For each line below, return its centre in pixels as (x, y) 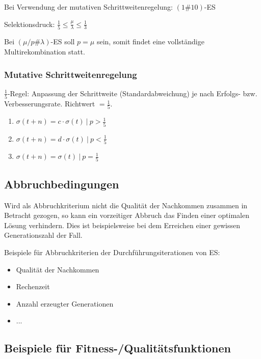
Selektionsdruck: (30, 24)
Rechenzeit (33, 286)
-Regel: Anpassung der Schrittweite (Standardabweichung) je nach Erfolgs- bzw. (132, 93)
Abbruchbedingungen (62, 184)
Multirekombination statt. (45, 52)
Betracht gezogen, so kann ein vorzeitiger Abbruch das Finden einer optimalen (127, 215)
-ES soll (63, 42)
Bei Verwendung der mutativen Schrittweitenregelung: (88, 7)
